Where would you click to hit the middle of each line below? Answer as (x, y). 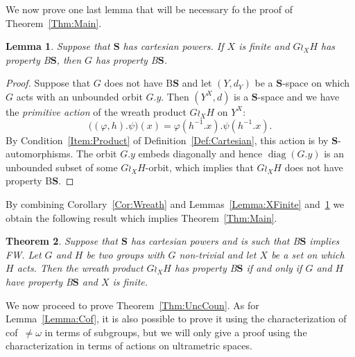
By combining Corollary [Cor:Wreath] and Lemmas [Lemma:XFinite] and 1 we (175, 203)
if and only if (274, 268)
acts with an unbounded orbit (79, 96)
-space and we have (298, 96)
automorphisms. (40, 154)
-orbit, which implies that (199, 167)
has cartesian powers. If (173, 46)
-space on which (316, 83)
